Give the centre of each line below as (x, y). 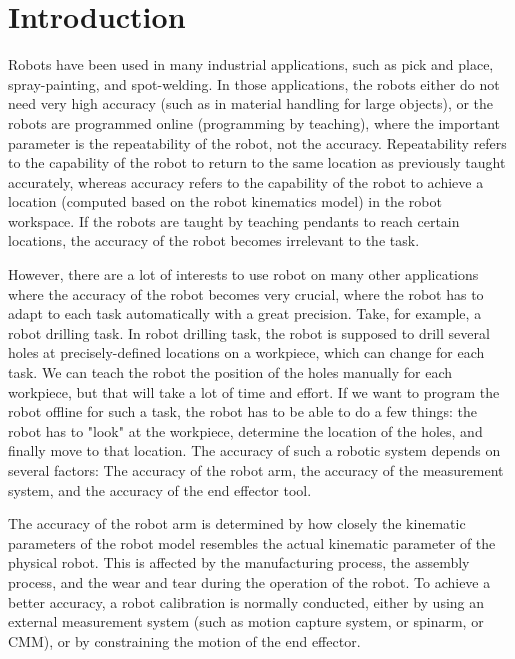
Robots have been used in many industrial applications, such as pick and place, (251, 64)
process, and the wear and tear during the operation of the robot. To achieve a (249, 581)
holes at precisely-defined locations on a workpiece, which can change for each (246, 352)
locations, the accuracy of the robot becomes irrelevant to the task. (214, 240)
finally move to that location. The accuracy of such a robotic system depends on (254, 450)
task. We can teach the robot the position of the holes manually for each (230, 372)
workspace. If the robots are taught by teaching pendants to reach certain (234, 220)
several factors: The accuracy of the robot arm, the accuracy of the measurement (256, 470)
